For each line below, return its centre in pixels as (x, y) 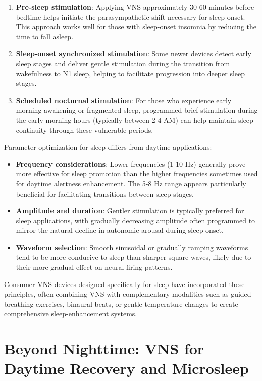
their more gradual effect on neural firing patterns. (94, 267)
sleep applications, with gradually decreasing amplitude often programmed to (136, 220)
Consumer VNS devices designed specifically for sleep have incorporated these (124, 284)
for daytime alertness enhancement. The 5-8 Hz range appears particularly (131, 183)
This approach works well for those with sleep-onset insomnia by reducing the (136, 27)
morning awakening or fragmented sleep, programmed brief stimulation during (137, 110)
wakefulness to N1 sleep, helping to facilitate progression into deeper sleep (130, 73)
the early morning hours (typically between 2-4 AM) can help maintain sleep (135, 120)
